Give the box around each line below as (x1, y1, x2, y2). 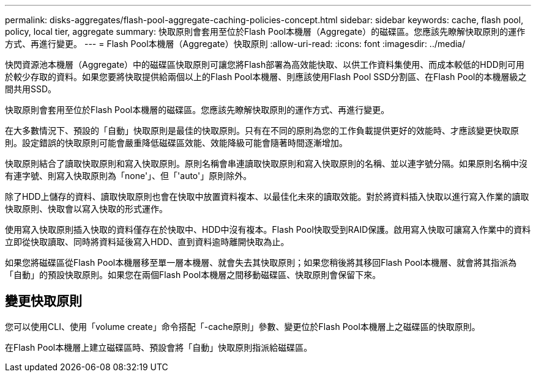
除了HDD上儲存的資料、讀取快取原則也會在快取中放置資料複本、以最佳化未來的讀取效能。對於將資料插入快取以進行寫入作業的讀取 (5, 191, 529, 202)
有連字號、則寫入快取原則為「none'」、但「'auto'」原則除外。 (5, 170, 252, 181)
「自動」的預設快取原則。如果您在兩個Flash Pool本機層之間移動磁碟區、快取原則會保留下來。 (5, 269, 381, 280)
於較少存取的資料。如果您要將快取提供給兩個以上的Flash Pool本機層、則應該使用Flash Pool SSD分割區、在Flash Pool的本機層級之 (5, 71, 527, 82)
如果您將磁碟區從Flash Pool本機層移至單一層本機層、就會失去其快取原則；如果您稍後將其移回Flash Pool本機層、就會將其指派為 (5, 257, 517, 268)
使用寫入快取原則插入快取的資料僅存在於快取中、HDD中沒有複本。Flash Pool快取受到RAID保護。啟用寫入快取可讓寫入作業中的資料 (5, 224, 531, 235)
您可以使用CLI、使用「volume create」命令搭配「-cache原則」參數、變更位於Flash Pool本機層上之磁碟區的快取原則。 (5, 321, 480, 332)
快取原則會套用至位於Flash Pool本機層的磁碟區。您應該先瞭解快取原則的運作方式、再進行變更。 (5, 104, 390, 115)
